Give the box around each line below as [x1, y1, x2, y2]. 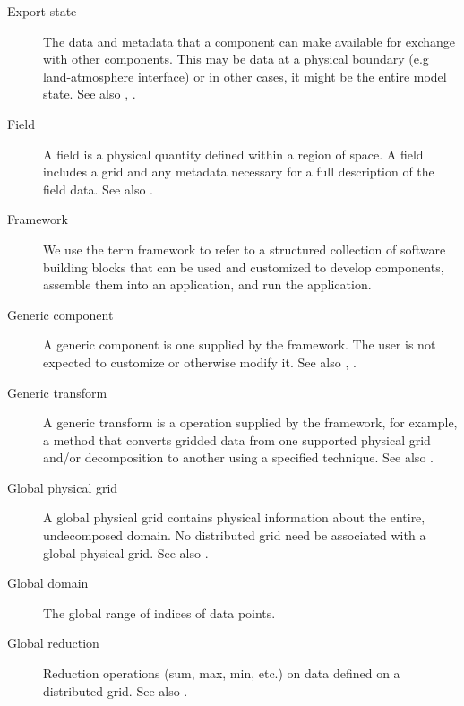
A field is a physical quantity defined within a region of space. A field [43, 144, 424, 163]
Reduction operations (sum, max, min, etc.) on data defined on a [43, 664, 400, 683]
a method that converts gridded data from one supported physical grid [43, 430, 431, 449]
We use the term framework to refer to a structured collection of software [43, 239, 446, 258]
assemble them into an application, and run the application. [43, 275, 372, 294]
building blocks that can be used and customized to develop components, [43, 257, 444, 276]
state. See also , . [43, 84, 136, 103]
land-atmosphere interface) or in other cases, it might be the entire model [43, 66, 447, 85]
